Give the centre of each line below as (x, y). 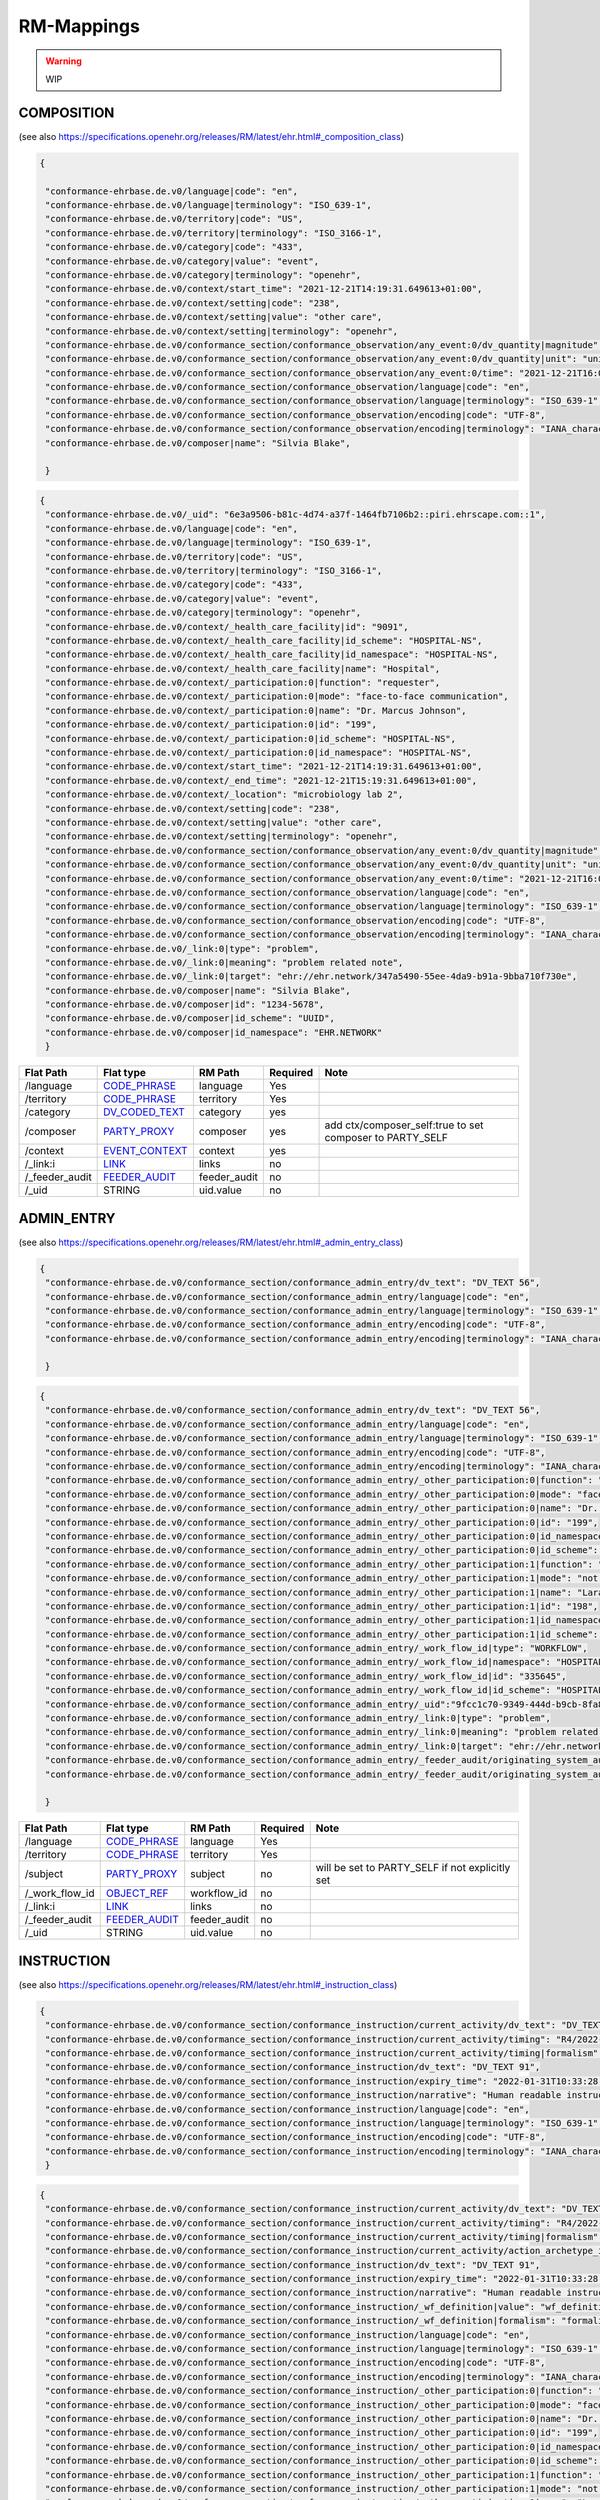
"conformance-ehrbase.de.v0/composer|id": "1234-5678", (185, 1004)
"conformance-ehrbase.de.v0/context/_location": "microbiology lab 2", (224, 794)
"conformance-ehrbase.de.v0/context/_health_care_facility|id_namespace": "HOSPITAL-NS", (272, 654)
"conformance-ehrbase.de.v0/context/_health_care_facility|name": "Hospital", (243, 668)
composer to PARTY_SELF (386, 1138)
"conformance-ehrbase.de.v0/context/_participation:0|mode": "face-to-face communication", (277, 696)
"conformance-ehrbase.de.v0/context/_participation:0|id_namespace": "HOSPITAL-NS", (258, 753)
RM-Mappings (79, 26)
